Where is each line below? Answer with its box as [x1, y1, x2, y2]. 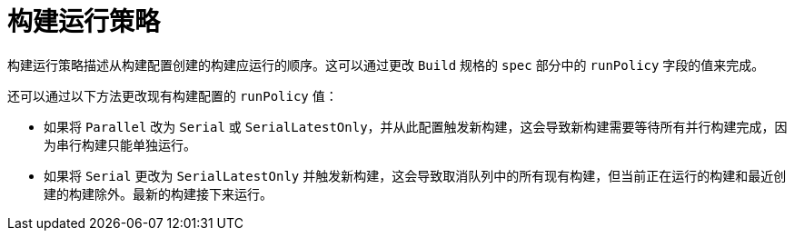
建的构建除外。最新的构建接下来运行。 [44, 185, 273, 202]
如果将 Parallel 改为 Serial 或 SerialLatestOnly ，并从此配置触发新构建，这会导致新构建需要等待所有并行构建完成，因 [44, 118, 788, 134]
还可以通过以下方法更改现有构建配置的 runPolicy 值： [7, 87, 338, 104]
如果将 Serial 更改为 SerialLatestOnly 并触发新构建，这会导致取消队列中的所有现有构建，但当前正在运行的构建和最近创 [44, 167, 787, 183]
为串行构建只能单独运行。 [44, 136, 196, 153]
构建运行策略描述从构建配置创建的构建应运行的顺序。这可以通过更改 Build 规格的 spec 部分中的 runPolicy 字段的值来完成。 [7, 56, 765, 73]
